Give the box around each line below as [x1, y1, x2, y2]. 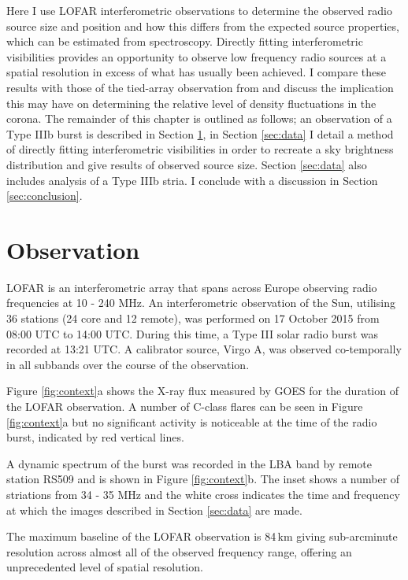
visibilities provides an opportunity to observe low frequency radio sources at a [6, 48, 387, 65]
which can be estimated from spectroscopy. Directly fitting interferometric [6, 33, 363, 50]
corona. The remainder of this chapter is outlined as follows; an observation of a [6, 110, 392, 127]
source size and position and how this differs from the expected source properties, [6, 17, 399, 34]
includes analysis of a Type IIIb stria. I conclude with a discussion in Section [6, 172, 378, 188]
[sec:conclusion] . [6, 187, 83, 204]
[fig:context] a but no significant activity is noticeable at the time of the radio [6, 413, 377, 430]
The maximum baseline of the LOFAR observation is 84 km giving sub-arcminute [6, 528, 398, 545]
